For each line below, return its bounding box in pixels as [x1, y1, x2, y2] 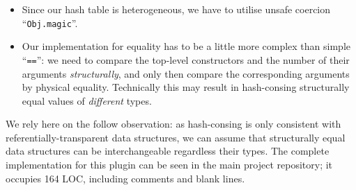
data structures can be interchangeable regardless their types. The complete [6, 144, 330, 158]
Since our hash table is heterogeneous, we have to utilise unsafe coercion [22, 2, 331, 16]
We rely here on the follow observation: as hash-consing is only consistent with [6, 116, 341, 131]
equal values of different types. [22, 93, 152, 107]
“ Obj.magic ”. [22, 15, 78, 30]
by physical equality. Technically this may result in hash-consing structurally [22, 80, 350, 94]
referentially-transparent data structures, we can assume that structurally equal [6, 130, 346, 144]
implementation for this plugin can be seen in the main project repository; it [6, 157, 333, 172]
